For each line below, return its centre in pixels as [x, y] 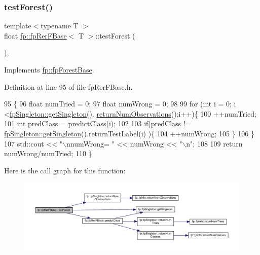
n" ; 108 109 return [214, 143]
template [18, 26]
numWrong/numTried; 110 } [48, 153]
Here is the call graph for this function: [65, 170]
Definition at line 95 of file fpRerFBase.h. [68, 86]
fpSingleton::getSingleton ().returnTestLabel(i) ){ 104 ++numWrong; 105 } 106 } [129, 133]
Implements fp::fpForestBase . [49, 69]
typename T [60, 26]
